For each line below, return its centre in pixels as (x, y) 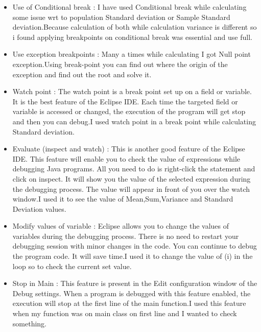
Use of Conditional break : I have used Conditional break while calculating (129, 7)
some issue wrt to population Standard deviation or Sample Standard (121, 17)
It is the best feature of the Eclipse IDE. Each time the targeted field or (125, 101)
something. (29, 323)
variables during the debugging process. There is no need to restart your (126, 236)
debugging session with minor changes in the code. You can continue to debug (135, 246)
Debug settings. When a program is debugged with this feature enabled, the (132, 293)
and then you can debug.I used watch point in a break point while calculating (134, 121)
